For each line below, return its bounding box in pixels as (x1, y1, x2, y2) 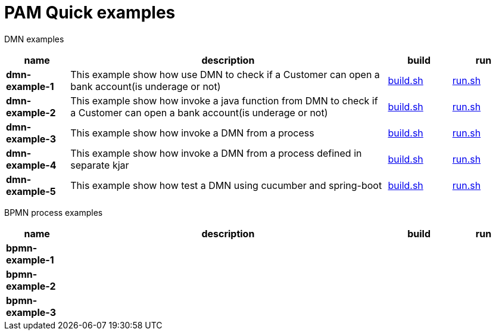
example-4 (6, 159, 57, 171)
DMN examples (4, 33, 64, 44)
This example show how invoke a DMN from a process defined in (70, 147, 362, 159)
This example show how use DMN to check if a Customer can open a (70, 68, 380, 80)
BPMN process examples (4, 207, 103, 218)
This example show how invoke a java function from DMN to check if (70, 94, 378, 107)
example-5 (6, 185, 56, 197)
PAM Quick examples (4, 2, 176, 23)
